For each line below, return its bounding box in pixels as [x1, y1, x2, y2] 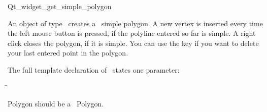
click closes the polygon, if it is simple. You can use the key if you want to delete [8, 37, 259, 48]
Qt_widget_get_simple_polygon [8, 1, 112, 11]
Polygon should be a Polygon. [8, 98, 104, 109]
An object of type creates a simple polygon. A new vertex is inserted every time [8, 18, 263, 28]
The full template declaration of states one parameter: [8, 64, 180, 75]
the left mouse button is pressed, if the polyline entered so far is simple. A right [8, 28, 256, 38]
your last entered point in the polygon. [8, 47, 128, 58]
